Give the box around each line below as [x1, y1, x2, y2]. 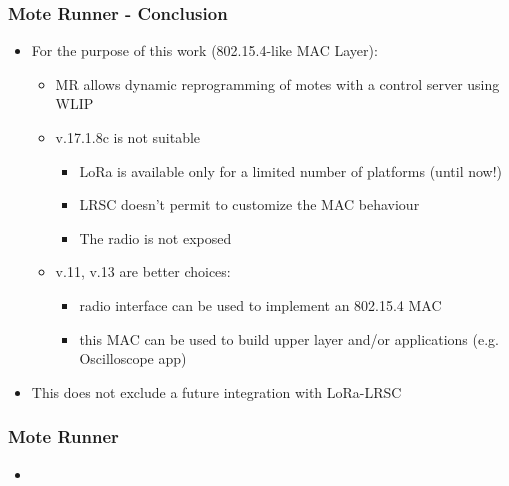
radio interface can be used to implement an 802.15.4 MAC [79, 294, 442, 315]
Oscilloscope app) [79, 348, 187, 369]
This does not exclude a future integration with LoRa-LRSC [31, 381, 402, 402]
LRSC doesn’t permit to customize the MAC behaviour [79, 194, 420, 215]
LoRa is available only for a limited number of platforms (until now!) [79, 160, 503, 181]
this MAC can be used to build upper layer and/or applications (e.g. [79, 328, 499, 349]
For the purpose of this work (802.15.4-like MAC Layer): [31, 40, 378, 61]
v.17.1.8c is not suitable [55, 127, 201, 147]
